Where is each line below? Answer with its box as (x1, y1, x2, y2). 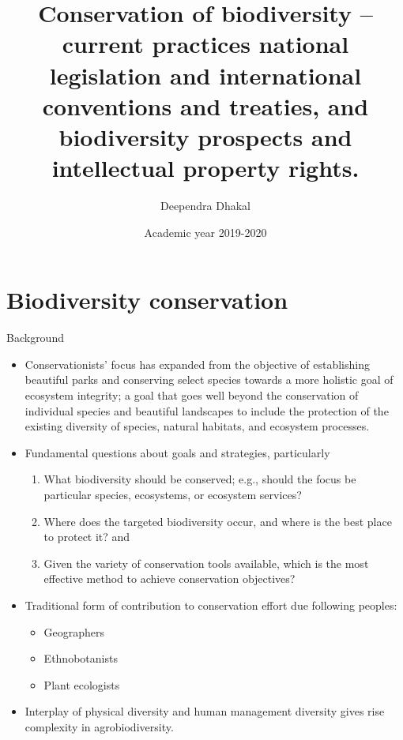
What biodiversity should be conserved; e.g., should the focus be (43, 471, 356, 487)
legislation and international (49, 58, 362, 91)
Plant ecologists (43, 676, 120, 693)
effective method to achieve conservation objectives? (43, 570, 296, 587)
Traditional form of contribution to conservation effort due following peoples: (24, 596, 397, 613)
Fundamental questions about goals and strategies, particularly (24, 444, 330, 460)
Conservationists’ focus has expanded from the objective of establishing (24, 355, 370, 372)
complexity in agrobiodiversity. (24, 718, 174, 734)
